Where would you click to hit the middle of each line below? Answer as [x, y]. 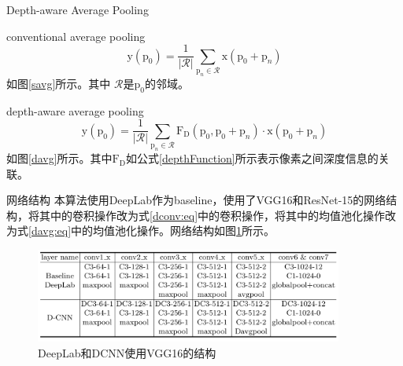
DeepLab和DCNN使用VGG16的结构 [127, 353]
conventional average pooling [76, 36]
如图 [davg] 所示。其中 [59, 158]
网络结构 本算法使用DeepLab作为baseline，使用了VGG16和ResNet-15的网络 [196, 200]
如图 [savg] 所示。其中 [59, 83]
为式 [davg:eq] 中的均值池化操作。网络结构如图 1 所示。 [141, 231]
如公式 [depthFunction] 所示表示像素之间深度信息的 [252, 158]
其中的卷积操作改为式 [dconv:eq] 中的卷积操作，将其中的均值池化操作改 [218, 215]
